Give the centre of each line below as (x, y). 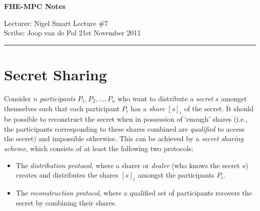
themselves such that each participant (62, 108)
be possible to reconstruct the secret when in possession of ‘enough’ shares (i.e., (126, 119)
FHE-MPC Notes (35, 6)
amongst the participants (176, 175)
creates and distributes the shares (67, 175)
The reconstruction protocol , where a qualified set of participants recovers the (134, 193)
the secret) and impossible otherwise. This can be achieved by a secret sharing (124, 138)
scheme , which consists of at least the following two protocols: (99, 148)
